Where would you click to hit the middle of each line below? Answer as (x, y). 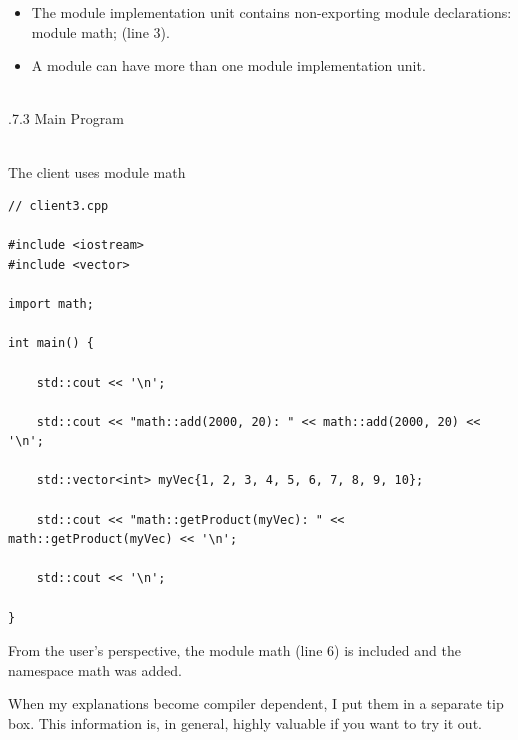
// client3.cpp (58, 206)
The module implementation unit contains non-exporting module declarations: (271, 12)
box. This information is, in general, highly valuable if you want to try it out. (245, 723)
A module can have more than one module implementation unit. (228, 65)
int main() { (51, 343)
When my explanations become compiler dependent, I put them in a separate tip (256, 703)
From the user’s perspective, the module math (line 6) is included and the (234, 650)
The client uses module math (97, 171)
